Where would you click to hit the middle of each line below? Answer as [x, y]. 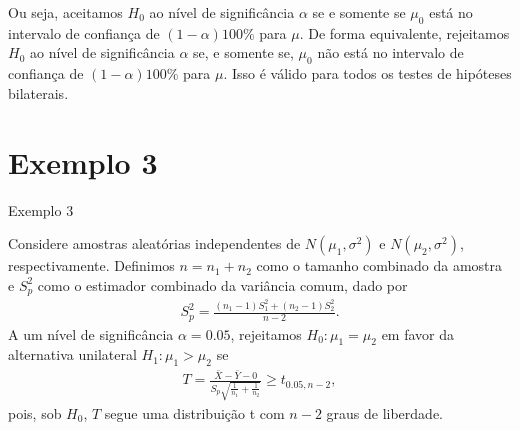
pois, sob [35, 412]
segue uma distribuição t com [194, 412]
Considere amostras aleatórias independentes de [154, 243]
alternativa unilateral [72, 354]
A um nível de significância [91, 333]
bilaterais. [38, 92]
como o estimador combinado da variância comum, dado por [222, 284]
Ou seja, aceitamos [65, 12]
